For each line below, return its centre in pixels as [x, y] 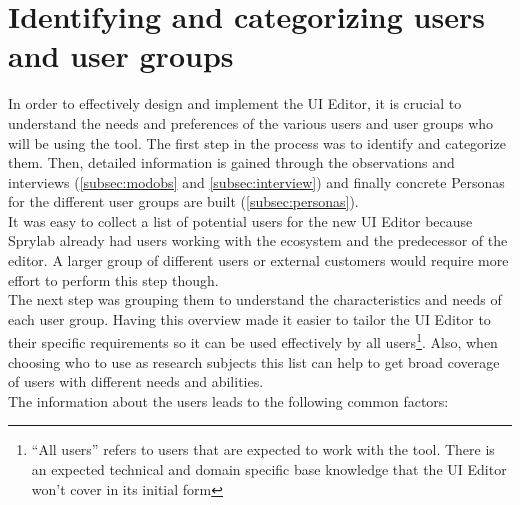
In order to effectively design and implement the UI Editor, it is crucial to [235, 103]
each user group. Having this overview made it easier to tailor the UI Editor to [249, 318]
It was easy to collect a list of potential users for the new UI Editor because [240, 220]
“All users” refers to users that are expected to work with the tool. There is [263, 449]
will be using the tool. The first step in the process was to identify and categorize [257, 142]
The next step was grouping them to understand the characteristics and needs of [255, 299]
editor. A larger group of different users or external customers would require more [258, 260]
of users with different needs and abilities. [136, 381]
